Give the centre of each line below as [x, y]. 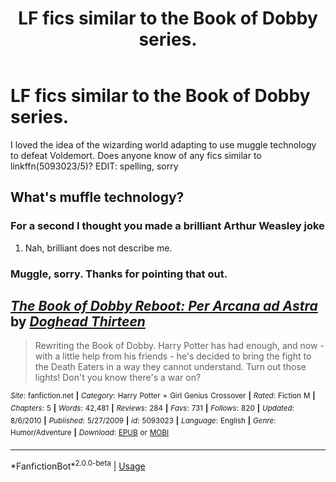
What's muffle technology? [97, 197]
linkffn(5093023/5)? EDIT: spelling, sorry [94, 166]
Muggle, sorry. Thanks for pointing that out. [119, 274]
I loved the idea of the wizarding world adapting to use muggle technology [163, 144]
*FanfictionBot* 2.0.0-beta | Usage [78, 465]
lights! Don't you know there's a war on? [118, 378]
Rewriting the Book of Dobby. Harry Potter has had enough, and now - [179, 346]
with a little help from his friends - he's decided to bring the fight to [173, 356]
